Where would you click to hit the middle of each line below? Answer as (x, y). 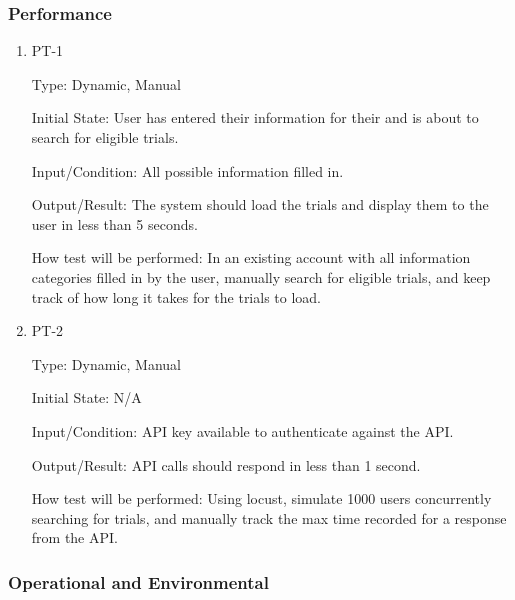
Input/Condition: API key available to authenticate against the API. (242, 430)
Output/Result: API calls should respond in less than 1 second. (226, 464)
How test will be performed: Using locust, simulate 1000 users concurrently (261, 498)
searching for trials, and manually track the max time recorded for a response (269, 517)
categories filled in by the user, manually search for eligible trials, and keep (261, 276)
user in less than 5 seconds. (114, 223)
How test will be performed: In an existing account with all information (251, 257)
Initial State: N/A (86, 397)
